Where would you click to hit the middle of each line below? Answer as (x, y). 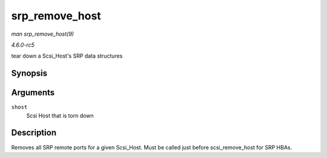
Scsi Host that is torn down (60, 116)
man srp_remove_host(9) (42, 34)
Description (34, 133)
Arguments (33, 93)
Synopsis (29, 74)
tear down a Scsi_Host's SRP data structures (67, 56)
